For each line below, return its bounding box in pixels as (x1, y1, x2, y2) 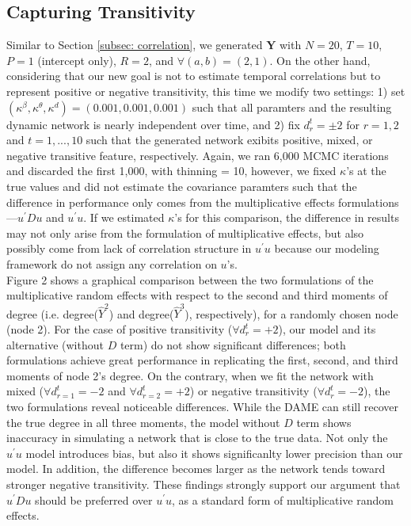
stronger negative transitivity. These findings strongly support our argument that (6, 475, 401, 492)
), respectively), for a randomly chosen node (185, 305, 398, 322)
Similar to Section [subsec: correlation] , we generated (6, 36, 263, 53)
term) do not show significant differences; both (120, 336, 346, 353)
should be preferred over (35, 491, 153, 508)
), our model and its (278, 321, 376, 337)
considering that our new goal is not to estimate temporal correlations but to (6, 67, 381, 84)
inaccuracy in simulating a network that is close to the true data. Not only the (6, 429, 388, 446)
